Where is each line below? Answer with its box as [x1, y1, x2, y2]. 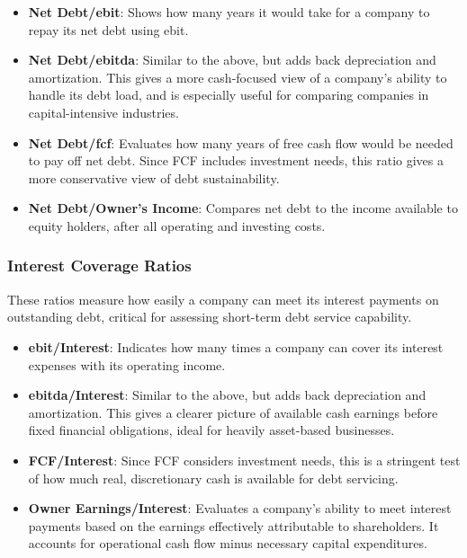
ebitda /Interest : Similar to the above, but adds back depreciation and [28, 385, 427, 404]
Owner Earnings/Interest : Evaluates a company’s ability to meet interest [28, 499, 452, 518]
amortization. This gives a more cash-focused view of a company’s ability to [28, 67, 447, 86]
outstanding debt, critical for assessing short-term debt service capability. [7, 307, 412, 326]
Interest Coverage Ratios [7, 254, 192, 277]
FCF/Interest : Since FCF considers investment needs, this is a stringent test [28, 450, 461, 469]
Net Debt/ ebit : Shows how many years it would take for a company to [28, 3, 430, 21]
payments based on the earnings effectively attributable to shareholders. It [28, 516, 439, 535]
